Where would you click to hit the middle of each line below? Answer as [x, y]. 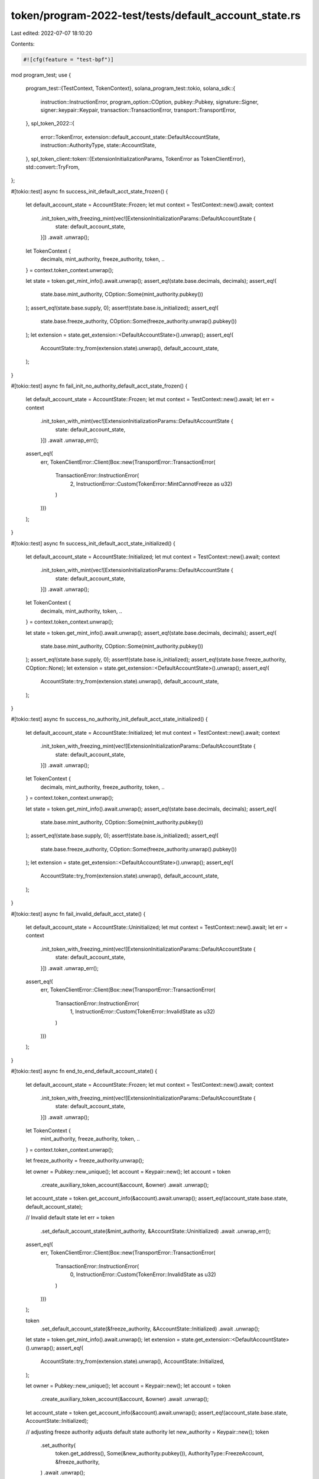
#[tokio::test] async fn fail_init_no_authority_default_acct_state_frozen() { [99, 386]
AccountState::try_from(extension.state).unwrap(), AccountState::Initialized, [132, 1361]
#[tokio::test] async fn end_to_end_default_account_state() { [84, 1071]
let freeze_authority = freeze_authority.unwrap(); [85, 1161]
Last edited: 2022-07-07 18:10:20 [52, 33]
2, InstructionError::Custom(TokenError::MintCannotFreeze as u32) [151, 484]
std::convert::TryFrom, [53, 167]
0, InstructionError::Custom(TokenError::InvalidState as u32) [143, 1274]
